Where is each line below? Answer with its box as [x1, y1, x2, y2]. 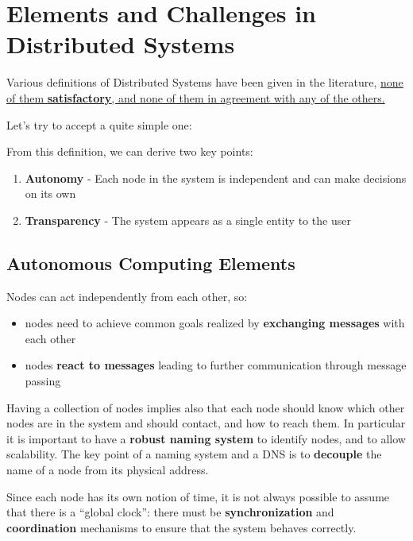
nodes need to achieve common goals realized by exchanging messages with [25, 315, 405, 331]
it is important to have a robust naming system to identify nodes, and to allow [6, 430, 406, 446]
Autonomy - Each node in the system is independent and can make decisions [25, 169, 407, 186]
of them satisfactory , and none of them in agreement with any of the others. [6, 89, 385, 106]
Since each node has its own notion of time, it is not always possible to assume [6, 488, 390, 504]
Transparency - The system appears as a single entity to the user [25, 211, 351, 228]
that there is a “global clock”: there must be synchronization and [6, 504, 334, 520]
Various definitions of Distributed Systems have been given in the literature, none [6, 74, 403, 91]
